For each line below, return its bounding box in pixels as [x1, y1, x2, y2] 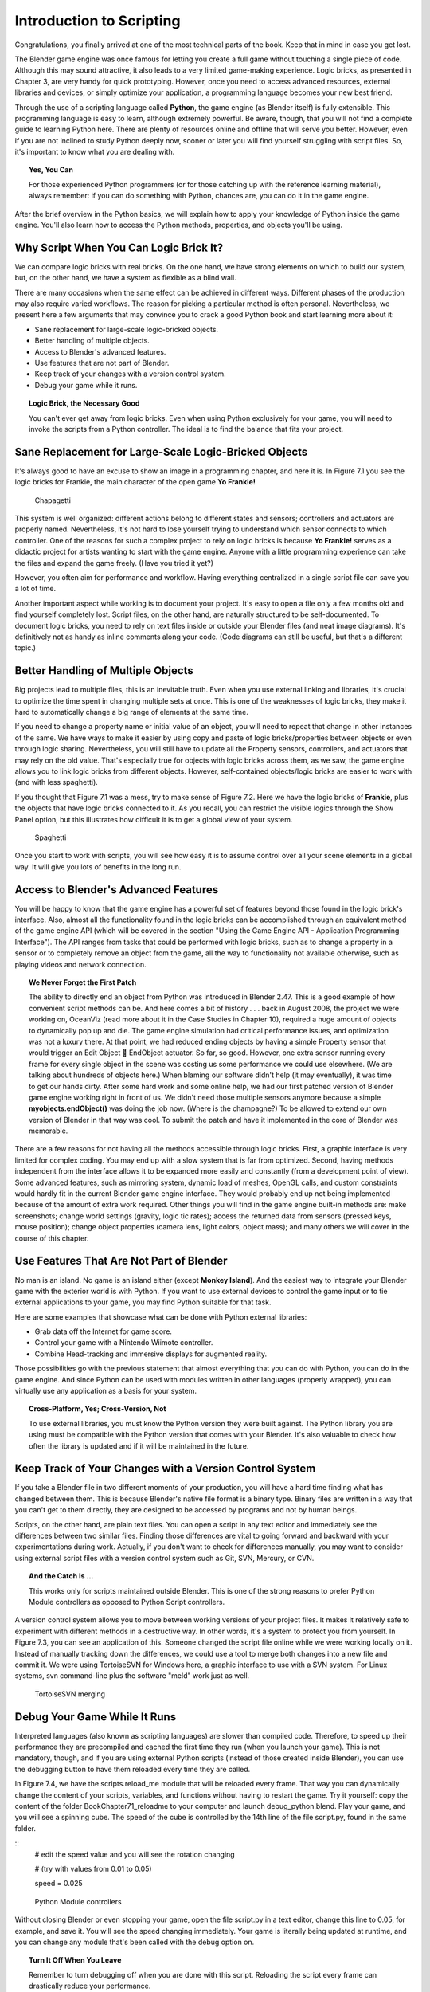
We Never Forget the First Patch [29, 978, 137, 987]
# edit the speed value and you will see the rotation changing [34, 1849, 235, 1859]
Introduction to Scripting [14, 12, 181, 29]
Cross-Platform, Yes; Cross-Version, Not [29, 1404, 166, 1414]
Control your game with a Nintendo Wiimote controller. [34, 1338, 213, 1347]
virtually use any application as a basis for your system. [14, 1386, 197, 1396]
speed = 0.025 [34, 1879, 83, 1888]
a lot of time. [14, 584, 57, 594]
